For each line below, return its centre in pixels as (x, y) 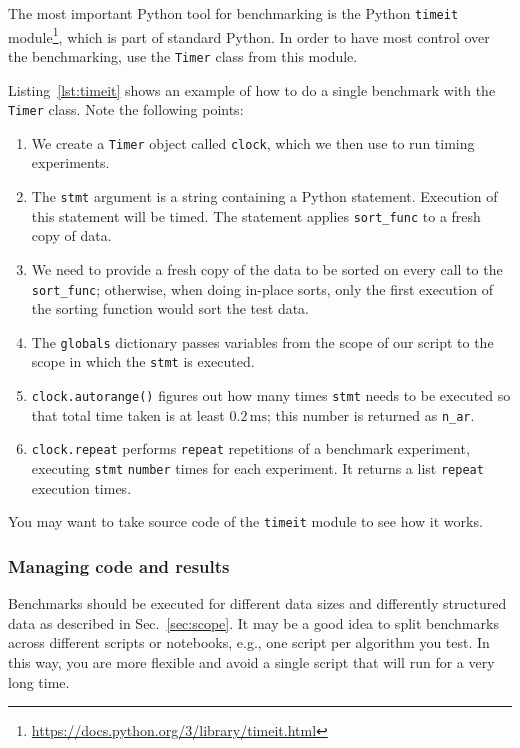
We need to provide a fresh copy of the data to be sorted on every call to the (267, 268)
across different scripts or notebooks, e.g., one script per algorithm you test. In (249, 642)
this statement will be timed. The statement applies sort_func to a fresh (256, 215)
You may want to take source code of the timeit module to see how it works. (245, 521)
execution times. (81, 487)
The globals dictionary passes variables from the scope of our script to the (262, 341)
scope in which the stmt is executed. (143, 361)
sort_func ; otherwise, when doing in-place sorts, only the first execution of (262, 288)
